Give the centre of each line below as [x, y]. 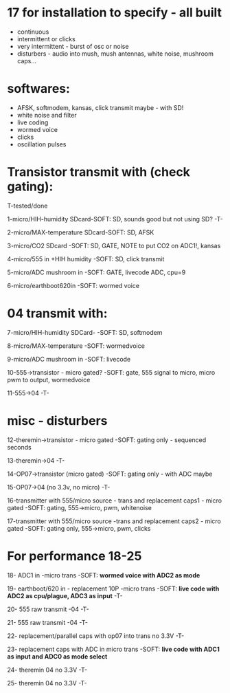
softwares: [39, 89]
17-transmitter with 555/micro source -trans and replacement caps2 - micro [114, 521]
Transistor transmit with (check [99, 172]
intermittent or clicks [46, 38]
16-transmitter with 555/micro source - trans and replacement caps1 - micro [114, 500]
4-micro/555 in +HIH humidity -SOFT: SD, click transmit [86, 258]
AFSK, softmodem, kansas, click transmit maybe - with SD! [100, 107]
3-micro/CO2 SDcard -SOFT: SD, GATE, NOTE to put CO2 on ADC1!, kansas [114, 245]
